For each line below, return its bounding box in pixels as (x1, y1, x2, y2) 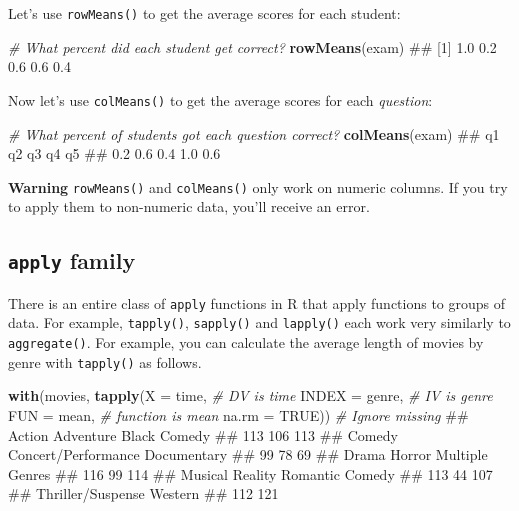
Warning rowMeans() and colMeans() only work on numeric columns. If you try (8, 176, 508, 197)
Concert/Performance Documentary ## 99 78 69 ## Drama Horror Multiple (8, 444, 488, 465)
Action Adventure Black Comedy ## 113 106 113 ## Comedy (8, 424, 398, 445)
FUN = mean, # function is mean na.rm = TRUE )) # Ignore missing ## (8, 404, 469, 425)
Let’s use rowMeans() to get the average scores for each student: (8, 3, 401, 23)
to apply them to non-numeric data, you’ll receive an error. (8, 196, 370, 217)
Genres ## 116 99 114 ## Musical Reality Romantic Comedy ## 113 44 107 (8, 463, 493, 484)
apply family (8, 245, 136, 276)
